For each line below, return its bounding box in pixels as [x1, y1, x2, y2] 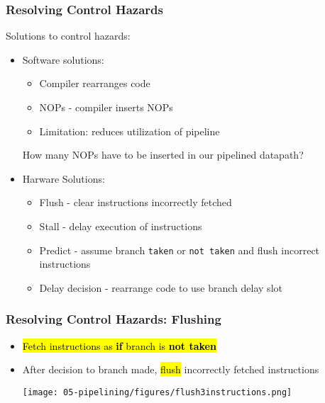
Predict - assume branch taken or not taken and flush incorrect [39, 242, 320, 257]
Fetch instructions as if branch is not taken [22, 338, 216, 353]
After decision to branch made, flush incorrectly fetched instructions [22, 362, 319, 377]
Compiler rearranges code [39, 76, 150, 91]
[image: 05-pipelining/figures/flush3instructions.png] [22, 387, 292, 397]
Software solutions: [22, 52, 104, 67]
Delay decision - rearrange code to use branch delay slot [39, 280, 282, 295]
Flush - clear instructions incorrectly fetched [39, 195, 232, 210]
